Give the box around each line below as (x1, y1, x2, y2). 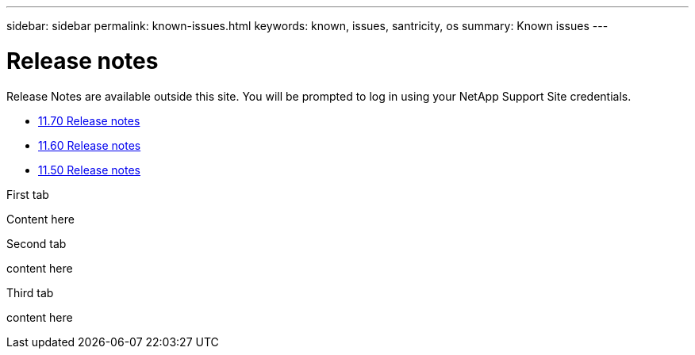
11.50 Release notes (38, 162, 140, 177)
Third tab (6, 285, 54, 300)
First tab (6, 187, 49, 201)
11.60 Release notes (38, 138, 141, 152)
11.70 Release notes (38, 113, 140, 128)
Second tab (6, 236, 67, 250)
